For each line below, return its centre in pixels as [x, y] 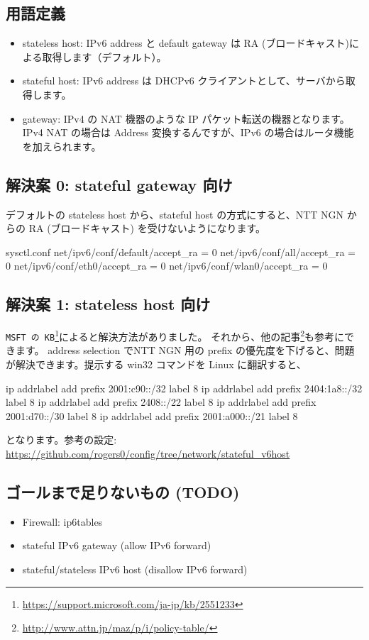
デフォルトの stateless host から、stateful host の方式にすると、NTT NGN [175, 214]
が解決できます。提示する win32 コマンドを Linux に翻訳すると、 [156, 364]
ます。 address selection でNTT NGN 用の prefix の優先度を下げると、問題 [185, 350]
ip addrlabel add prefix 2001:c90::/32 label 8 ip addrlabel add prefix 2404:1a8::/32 [184, 388]
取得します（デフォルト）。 [104, 56]
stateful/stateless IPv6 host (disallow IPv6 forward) [135, 569]
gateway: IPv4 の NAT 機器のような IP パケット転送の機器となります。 [186, 118]
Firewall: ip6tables [62, 521]
